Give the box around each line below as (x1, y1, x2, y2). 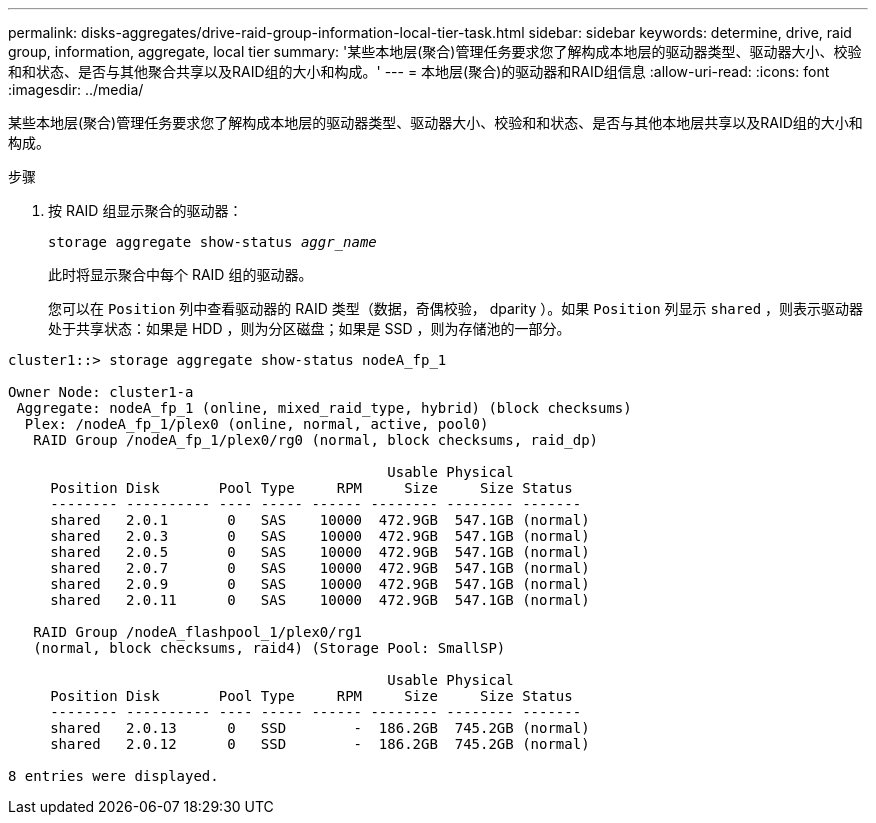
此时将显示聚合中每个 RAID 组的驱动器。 (48, 266, 313, 283)
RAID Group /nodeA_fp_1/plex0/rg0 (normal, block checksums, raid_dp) (33, 432, 599, 448)
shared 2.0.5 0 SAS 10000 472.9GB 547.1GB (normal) (50, 544, 590, 560)
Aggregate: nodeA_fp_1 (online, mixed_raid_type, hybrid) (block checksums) (16, 400, 632, 416)
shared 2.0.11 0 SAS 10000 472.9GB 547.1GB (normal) (50, 592, 590, 608)
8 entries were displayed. (8, 768, 219, 784)
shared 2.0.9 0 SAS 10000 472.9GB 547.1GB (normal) (50, 576, 590, 592)
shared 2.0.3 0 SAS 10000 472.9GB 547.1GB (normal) (50, 528, 590, 544)
